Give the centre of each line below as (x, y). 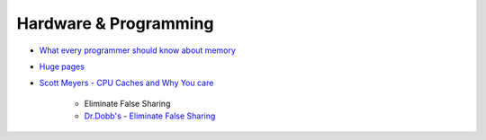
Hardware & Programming (115, 23)
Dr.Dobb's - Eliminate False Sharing (150, 116)
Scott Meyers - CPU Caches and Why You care (126, 83)
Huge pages (62, 66)
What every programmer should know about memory (137, 50)
